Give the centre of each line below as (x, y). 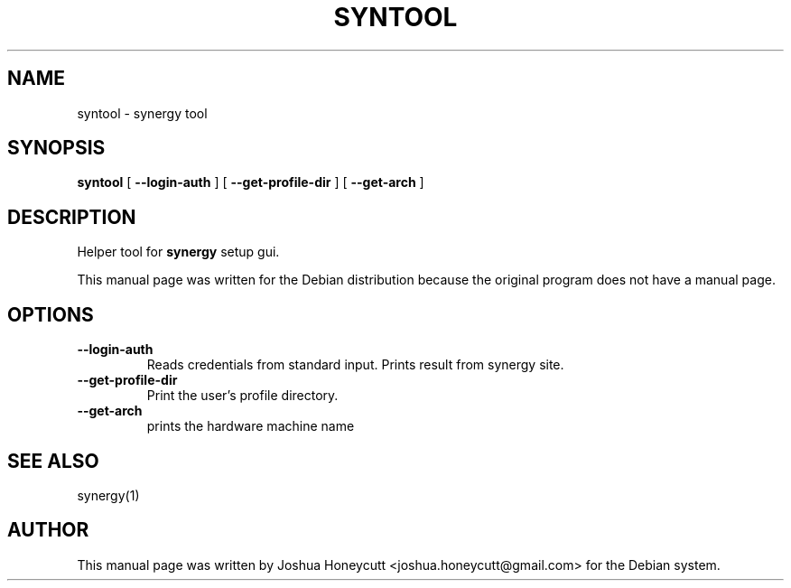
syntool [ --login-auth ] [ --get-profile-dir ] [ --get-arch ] (251, 182)
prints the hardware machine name (251, 426)
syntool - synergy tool (142, 113)
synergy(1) (108, 495)
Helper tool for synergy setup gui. (178, 252)
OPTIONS (51, 314)
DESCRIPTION (72, 217)
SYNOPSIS (56, 148)
